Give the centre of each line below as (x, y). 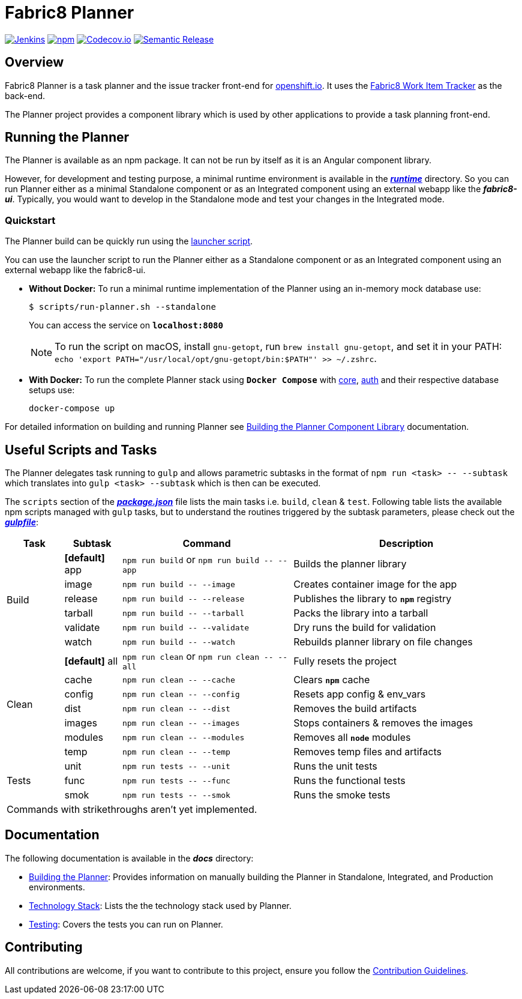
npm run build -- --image (178, 584)
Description (406, 544)
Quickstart (30, 220)
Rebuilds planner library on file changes (383, 642)
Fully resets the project (345, 661)
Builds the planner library (350, 564)
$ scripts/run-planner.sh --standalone (122, 307)
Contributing (44, 947)
